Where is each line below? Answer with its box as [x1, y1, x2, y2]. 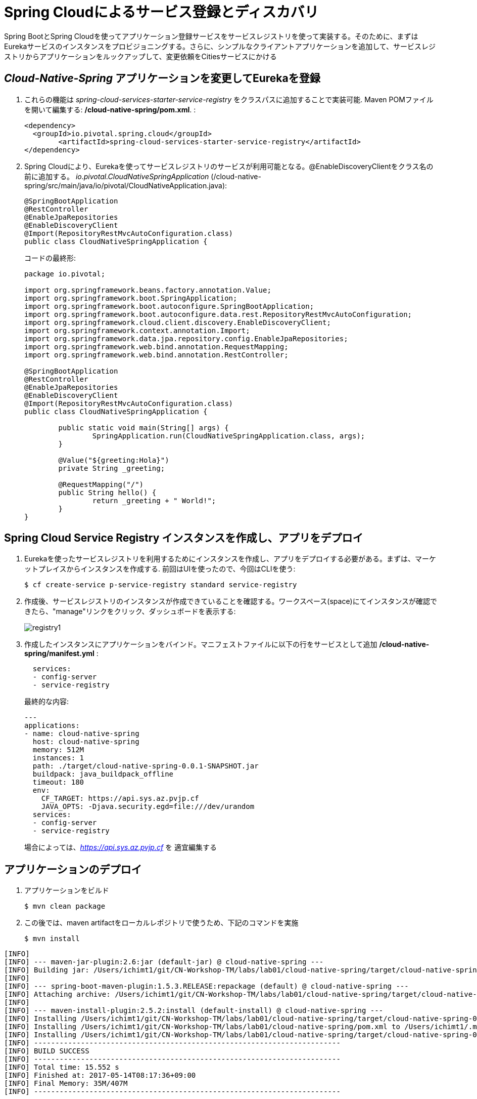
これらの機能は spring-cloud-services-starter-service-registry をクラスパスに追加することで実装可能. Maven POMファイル [24, 95, 434, 104]
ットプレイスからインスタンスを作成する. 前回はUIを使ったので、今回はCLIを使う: [24, 564, 296, 574]
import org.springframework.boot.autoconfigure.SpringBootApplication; [24, 302, 314, 310]
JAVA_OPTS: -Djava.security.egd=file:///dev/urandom [41, 802, 255, 811]
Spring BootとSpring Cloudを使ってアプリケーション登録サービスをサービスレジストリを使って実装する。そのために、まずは [4, 31, 418, 40]
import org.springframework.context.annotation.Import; [24, 326, 250, 335]
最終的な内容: [24, 697, 69, 706]
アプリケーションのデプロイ [4, 863, 142, 876]
